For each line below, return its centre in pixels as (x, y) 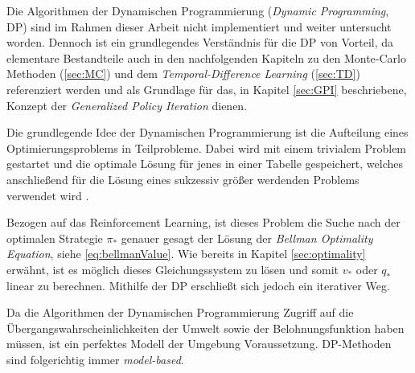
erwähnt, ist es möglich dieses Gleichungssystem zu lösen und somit (173, 269)
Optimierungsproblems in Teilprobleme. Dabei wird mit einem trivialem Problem (207, 148)
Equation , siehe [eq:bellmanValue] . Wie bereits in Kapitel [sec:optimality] (186, 254)
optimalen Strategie (55, 238)
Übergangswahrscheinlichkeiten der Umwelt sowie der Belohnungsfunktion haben (205, 328)
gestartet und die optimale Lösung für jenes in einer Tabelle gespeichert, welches (205, 164)
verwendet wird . (48, 195)
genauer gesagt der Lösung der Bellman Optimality (247, 238)
